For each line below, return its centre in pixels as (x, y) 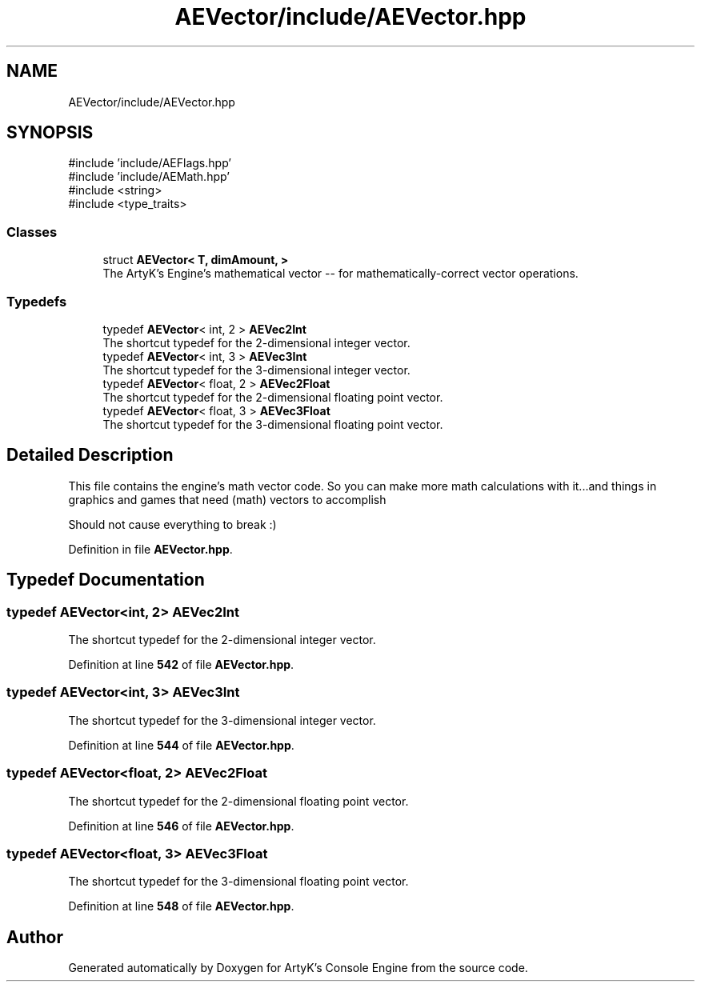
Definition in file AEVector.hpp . (150, 549)
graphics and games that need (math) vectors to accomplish (227, 499)
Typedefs (37, 301)
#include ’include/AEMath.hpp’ (149, 177)
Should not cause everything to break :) (172, 524)
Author (35, 937)
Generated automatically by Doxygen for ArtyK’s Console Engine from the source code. (298, 968)
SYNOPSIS (50, 133)
